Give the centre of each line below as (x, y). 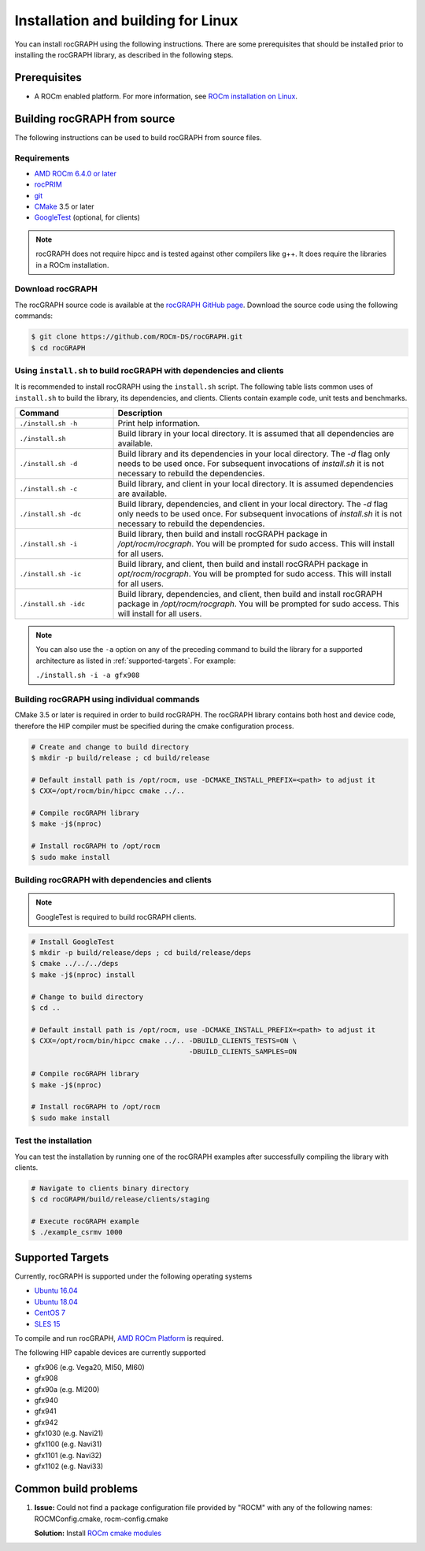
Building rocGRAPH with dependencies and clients (113, 880)
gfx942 (46, 1422)
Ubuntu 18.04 (56, 1301)
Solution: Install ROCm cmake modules (98, 1533)
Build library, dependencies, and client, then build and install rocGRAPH (250, 594)
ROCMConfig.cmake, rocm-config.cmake (101, 1519)
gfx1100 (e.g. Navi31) (68, 1444)
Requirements (42, 157)
